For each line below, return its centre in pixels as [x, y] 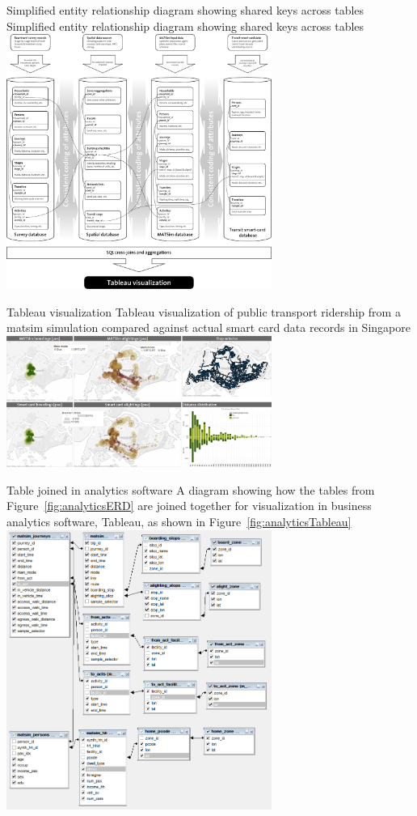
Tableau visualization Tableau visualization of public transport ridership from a [204, 311]
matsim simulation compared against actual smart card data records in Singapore [208, 327]
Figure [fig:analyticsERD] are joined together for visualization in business [189, 506]
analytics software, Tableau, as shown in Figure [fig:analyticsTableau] [179, 522]
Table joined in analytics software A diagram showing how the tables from [191, 489]
